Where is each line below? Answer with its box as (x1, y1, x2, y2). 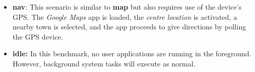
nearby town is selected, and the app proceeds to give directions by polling (12, 21, 246, 32)
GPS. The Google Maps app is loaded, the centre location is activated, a (12, 11, 237, 22)
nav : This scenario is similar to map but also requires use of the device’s (12, 2, 242, 12)
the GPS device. (12, 31, 63, 42)
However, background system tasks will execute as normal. (12, 58, 196, 68)
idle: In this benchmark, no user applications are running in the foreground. (12, 48, 251, 59)
